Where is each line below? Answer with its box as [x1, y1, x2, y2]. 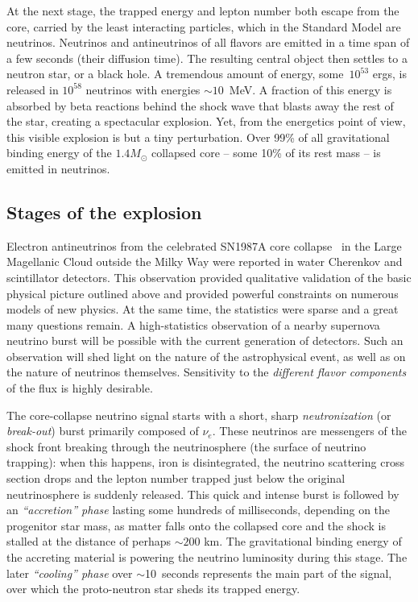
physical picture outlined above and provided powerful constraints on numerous [6, 284, 399, 301]
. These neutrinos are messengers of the [212, 422, 407, 439]
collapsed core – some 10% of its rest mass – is [151, 144, 381, 161]
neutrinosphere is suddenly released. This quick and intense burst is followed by [6, 485, 399, 502]
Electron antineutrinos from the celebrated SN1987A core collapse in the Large [6, 237, 402, 254]
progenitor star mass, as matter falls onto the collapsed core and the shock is [6, 517, 386, 533]
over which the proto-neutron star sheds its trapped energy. [6, 580, 300, 597]
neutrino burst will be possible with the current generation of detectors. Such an [6, 332, 404, 349]
